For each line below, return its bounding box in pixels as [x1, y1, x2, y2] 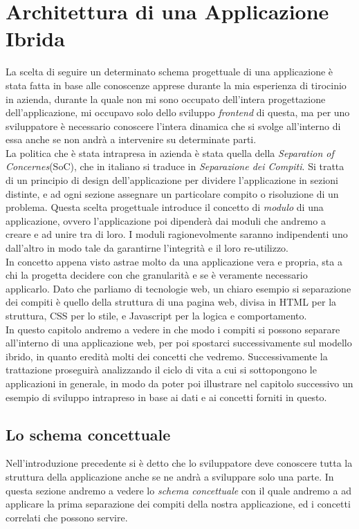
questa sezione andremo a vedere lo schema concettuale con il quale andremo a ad [6, 483, 351, 497]
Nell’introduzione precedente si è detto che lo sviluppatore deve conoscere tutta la [6, 456, 353, 470]
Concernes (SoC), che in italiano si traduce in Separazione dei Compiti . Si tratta [6, 159, 344, 174]
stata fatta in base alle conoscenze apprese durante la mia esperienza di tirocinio [6, 77, 347, 92]
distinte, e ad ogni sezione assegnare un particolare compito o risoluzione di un [6, 186, 339, 201]
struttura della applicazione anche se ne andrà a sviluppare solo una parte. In [6, 469, 334, 483]
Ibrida [6, 24, 65, 53]
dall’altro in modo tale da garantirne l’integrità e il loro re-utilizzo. [6, 241, 288, 255]
